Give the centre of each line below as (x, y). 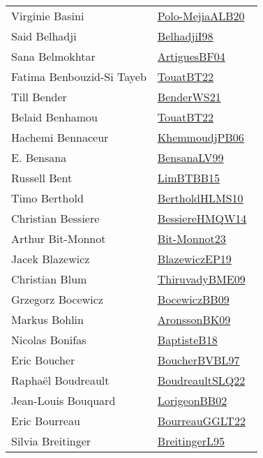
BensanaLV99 (190, 157)
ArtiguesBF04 (191, 56)
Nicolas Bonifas (49, 340)
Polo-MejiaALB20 (201, 16)
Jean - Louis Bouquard (63, 400)
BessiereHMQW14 (202, 218)
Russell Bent (42, 178)
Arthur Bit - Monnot (59, 238)
